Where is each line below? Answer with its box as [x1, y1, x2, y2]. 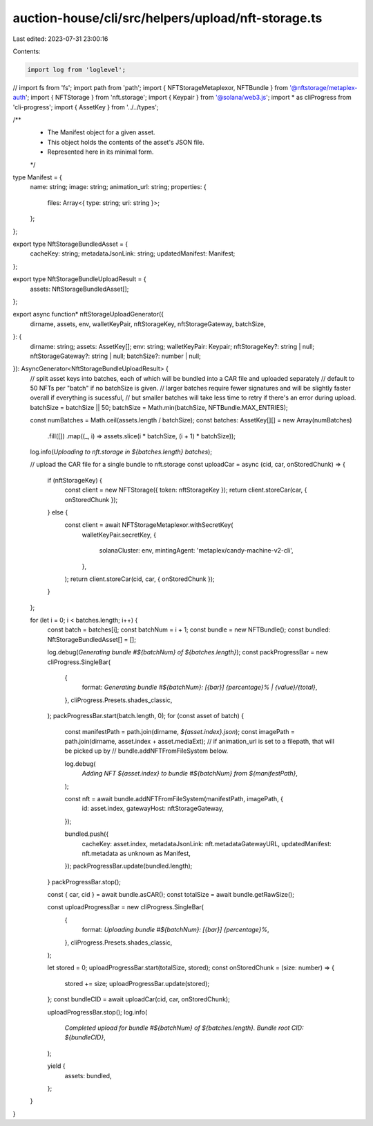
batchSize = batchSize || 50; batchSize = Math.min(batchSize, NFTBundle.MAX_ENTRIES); [30, 403, 288, 411]
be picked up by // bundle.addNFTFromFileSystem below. [64, 747, 229, 755]
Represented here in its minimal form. [47, 148, 154, 156]
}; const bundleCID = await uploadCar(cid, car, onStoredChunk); [47, 995, 231, 1003]
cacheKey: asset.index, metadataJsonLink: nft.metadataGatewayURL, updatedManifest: [82, 839, 332, 848]
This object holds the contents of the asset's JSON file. [47, 138, 205, 146]
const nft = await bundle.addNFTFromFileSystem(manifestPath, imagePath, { [64, 794, 283, 803]
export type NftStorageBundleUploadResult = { [12, 275, 146, 283]
